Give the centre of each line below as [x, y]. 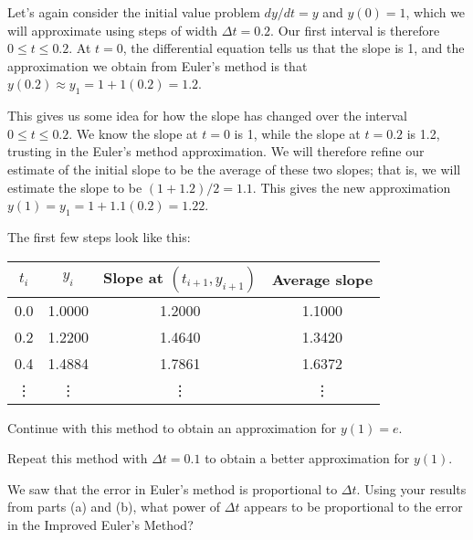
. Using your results [411, 488]
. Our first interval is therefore [355, 30]
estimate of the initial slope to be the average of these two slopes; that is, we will [234, 169]
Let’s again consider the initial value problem [134, 12]
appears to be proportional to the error [353, 507]
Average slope [322, 280]
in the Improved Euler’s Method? [100, 524]
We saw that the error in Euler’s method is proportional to [173, 488]
